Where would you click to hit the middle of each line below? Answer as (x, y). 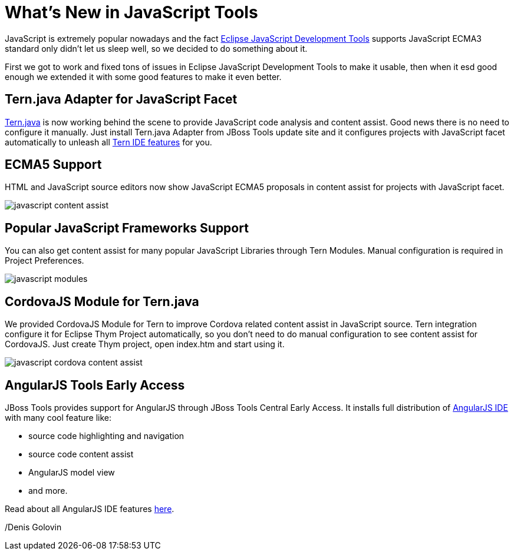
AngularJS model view (72, 472)
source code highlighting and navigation (106, 436)
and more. (48, 490)
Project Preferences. (45, 261)
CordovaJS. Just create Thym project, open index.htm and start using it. (145, 344)
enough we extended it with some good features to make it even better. (143, 77)
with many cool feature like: (58, 417)
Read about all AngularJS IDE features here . (90, 509)
